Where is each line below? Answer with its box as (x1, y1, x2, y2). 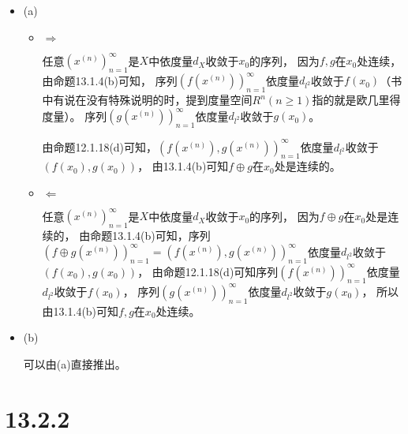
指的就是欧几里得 (312, 92, 401, 108)
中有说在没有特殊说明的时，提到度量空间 (42, 92, 253, 108)
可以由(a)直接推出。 (23, 355, 126, 372)
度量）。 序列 (42, 107, 107, 124)
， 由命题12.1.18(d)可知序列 (137, 263, 279, 279)
